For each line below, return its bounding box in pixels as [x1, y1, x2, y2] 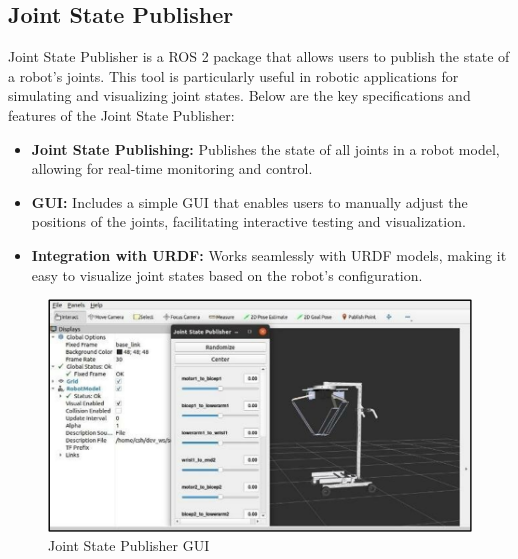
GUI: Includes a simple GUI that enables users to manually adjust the [31, 191, 468, 212]
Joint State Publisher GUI [48, 535, 210, 556]
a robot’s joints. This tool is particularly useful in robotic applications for [8, 65, 459, 86]
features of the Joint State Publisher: [8, 104, 235, 125]
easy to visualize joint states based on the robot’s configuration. [31, 264, 423, 285]
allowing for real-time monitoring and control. [31, 158, 313, 179]
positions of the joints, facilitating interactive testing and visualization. [31, 211, 466, 232]
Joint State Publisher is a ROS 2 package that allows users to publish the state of [8, 46, 510, 67]
